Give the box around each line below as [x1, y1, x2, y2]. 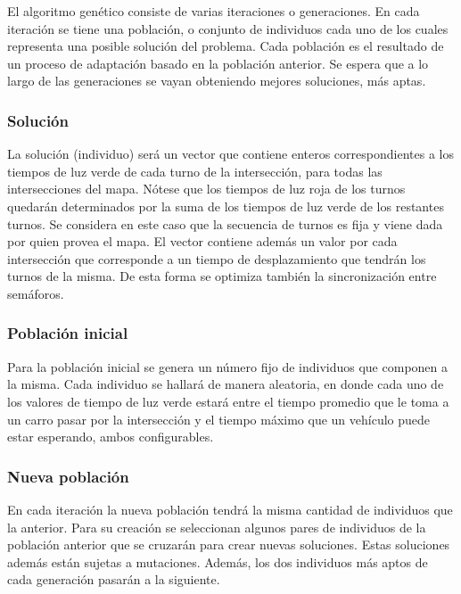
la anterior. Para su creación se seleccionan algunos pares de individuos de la [7, 517, 426, 536]
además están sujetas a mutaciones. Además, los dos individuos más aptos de [7, 552, 428, 571]
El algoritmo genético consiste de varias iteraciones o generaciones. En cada [7, 2, 420, 20]
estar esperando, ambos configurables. [7, 427, 214, 446]
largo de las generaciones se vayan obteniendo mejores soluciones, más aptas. [7, 71, 426, 90]
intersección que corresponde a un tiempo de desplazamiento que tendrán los [7, 249, 426, 268]
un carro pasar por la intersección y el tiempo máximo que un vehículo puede [7, 409, 431, 428]
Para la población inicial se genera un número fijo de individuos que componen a [7, 357, 449, 375]
